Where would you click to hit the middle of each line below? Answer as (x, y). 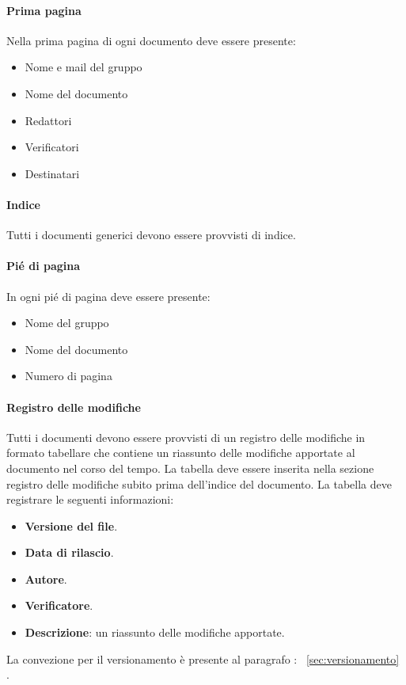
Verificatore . (59, 605)
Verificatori (52, 147)
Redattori (48, 120)
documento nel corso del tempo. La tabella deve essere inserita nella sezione (190, 468)
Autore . (46, 578)
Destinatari (52, 173)
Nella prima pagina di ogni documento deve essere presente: (151, 40)
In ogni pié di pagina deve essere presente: (108, 296)
